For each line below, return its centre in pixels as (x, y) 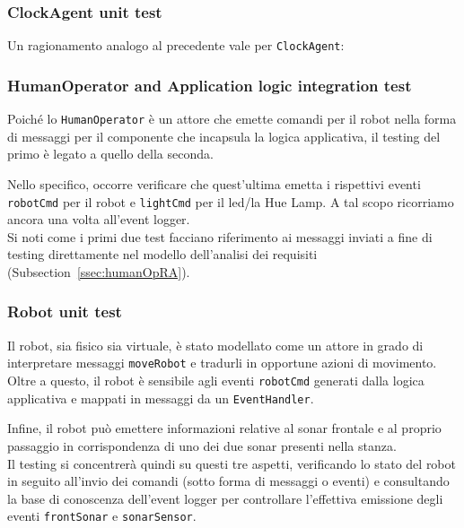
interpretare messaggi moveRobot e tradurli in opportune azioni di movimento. (222, 363)
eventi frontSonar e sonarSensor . (102, 516)
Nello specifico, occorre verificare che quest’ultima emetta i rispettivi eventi (214, 183)
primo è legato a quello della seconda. (110, 154)
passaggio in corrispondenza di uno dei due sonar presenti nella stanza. (202, 445)
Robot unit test (65, 312)
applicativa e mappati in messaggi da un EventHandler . (161, 398)
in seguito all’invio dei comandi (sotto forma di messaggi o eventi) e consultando (228, 481)
